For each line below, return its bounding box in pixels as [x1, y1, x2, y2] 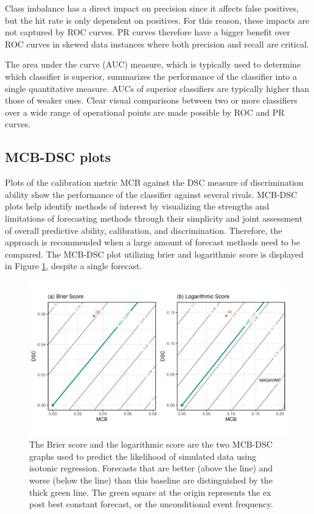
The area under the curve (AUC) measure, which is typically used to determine [5, 58, 301, 71]
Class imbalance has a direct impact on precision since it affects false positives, [5, 2, 299, 14]
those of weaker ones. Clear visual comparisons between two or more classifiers [5, 94, 298, 107]
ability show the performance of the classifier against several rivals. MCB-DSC [5, 188, 298, 200]
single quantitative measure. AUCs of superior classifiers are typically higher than [5, 82, 310, 94]
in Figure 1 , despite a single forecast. [5, 259, 142, 272]
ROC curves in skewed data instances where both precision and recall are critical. [5, 37, 309, 50]
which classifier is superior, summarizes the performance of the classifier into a [5, 69, 297, 82]
